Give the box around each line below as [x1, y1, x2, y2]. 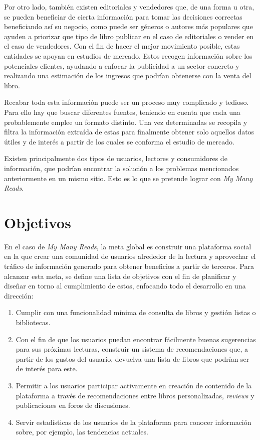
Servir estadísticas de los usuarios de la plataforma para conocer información [16, 416, 251, 427]
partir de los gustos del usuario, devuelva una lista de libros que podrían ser [16, 353, 249, 364]
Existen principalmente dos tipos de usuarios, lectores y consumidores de [4, 153, 227, 164]
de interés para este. [16, 363, 78, 374]
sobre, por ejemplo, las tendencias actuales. [16, 426, 148, 437]
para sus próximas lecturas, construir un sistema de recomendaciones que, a [16, 344, 248, 354]
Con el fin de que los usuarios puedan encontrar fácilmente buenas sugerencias [16, 334, 256, 344]
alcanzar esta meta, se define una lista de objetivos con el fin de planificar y [4, 270, 236, 281]
